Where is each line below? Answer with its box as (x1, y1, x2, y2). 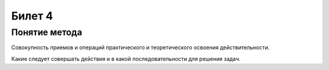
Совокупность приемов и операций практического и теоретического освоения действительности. (11, 44, 270, 51)
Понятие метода (11, 27, 82, 38)
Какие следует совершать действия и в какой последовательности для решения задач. (11, 55, 241, 62)
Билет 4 (11, 9, 53, 23)
